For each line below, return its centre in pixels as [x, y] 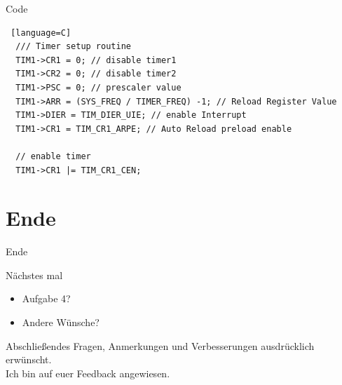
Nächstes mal [34, 275]
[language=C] [41, 33]
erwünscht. [29, 359]
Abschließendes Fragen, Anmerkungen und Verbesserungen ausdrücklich [160, 345]
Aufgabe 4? [46, 298]
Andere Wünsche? [61, 322]
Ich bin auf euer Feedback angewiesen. [88, 373]
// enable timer [53, 156]
